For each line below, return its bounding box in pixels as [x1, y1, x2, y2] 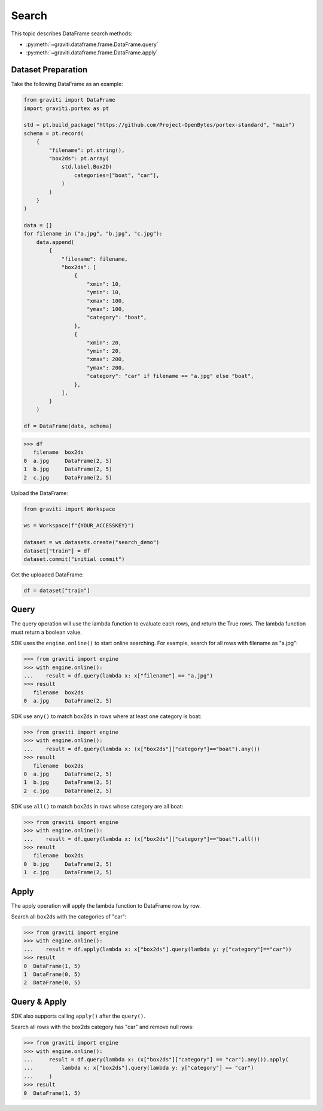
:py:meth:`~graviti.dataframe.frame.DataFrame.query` [26, 41, 159, 48]
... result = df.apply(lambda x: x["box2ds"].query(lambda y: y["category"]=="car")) [23, 945, 292, 953]
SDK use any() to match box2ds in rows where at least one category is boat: [11, 713, 202, 720]
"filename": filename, [61, 255, 128, 263]
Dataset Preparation [11, 65, 88, 75]
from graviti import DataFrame [23, 96, 116, 103]
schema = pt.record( [23, 130, 84, 137]
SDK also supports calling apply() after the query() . [11, 1012, 146, 1020]
